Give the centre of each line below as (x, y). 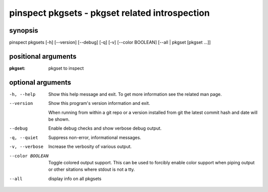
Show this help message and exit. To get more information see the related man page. (135, 94)
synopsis (24, 30)
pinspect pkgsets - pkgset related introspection (109, 13)
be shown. (59, 119)
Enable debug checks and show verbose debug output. (105, 128)
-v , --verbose (26, 147)
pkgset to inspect (66, 68)
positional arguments (43, 56)
